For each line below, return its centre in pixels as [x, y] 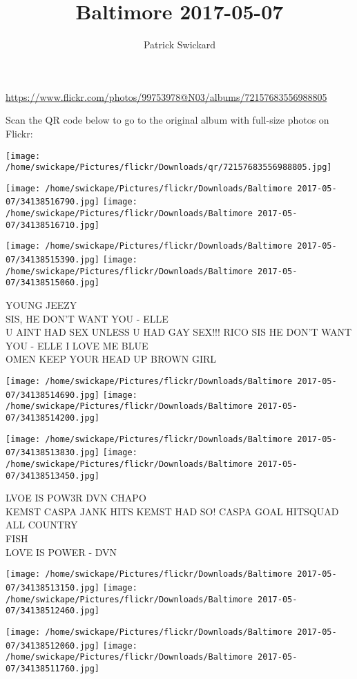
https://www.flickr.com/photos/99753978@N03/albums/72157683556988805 [166, 96]
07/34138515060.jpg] [53, 283]
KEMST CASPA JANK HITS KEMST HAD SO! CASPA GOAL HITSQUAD [172, 511]
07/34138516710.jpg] [53, 225]
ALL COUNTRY [42, 525]
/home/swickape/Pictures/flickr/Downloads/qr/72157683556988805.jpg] [169, 168]
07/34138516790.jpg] [53, 202]
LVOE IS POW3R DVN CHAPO [76, 498]
